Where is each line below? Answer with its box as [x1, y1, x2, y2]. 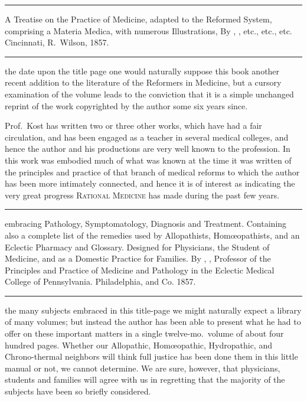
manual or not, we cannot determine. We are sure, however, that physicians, [5, 361, 280, 374]
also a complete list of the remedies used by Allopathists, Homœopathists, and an [5, 229, 300, 241]
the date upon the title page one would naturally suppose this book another [5, 64, 280, 77]
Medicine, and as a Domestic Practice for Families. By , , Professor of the [5, 252, 271, 265]
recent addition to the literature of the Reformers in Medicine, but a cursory [5, 76, 282, 89]
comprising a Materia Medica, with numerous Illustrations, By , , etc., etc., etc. [5, 24, 292, 37]
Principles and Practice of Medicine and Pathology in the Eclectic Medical [5, 263, 275, 276]
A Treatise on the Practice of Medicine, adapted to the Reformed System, [5, 13, 272, 25]
